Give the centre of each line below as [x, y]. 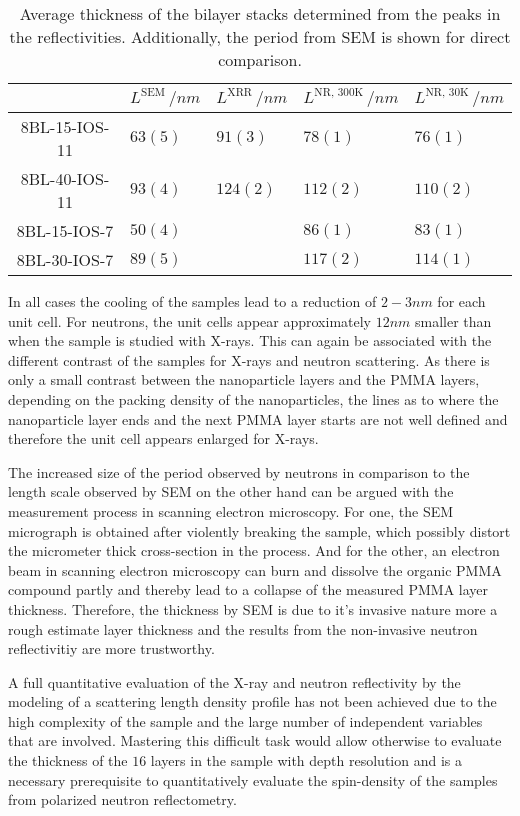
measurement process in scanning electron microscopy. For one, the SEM [231, 510]
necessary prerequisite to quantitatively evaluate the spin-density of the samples [253, 779]
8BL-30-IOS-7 [65, 259]
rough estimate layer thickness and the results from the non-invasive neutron [243, 628]
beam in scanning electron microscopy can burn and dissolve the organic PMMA [255, 569]
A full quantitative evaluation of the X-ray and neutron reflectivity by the [234, 681]
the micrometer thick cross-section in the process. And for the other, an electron [254, 550]
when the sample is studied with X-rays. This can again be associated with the [250, 340]
